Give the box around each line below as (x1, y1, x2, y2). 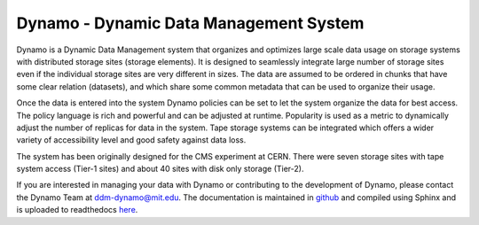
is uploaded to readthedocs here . (16, 205, 138, 215)
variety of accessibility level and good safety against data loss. (16, 135, 247, 145)
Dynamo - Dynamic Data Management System (16, 13, 365, 33)
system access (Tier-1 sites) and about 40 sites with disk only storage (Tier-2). (16, 164, 304, 175)
